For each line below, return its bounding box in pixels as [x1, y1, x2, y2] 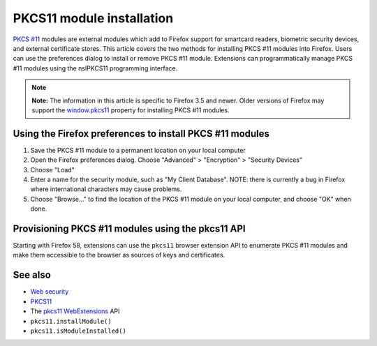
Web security [30, 287, 69, 296]
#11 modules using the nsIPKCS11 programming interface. [13, 63, 178, 73]
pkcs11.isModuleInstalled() [30, 326, 127, 335]
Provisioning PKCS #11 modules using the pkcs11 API [13, 223, 246, 234]
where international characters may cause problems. [30, 185, 182, 193]
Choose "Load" [30, 165, 75, 174]
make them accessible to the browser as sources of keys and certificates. [13, 251, 226, 259]
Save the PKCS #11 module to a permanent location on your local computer [30, 146, 246, 154]
